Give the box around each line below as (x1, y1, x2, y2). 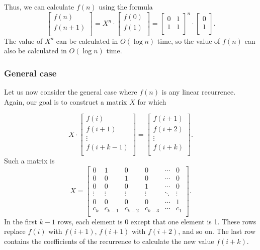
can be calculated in (56, 35, 118, 46)
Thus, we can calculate (4, 2, 74, 12)
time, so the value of (157, 35, 220, 46)
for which (137, 96, 166, 107)
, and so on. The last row (178, 226, 256, 236)
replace (4, 226, 26, 236)
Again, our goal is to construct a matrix (4, 96, 127, 107)
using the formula (99, 2, 153, 12)
